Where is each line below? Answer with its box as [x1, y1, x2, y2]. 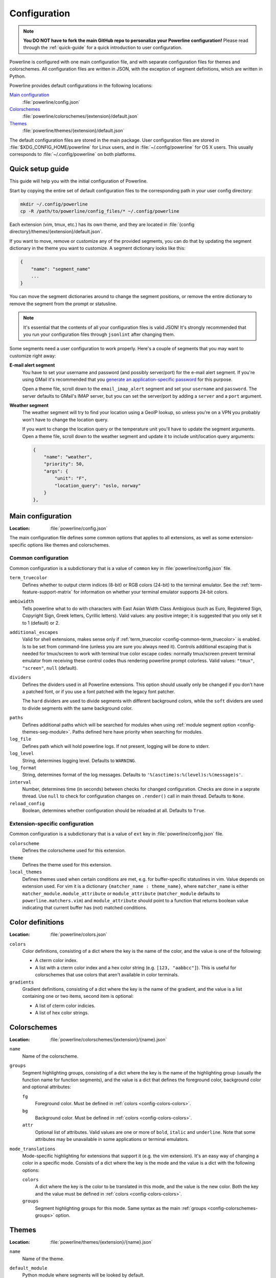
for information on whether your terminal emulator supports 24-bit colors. [73, 588, 228, 595]
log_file [9, 736, 32, 742]
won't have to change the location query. [22, 417, 109, 423]
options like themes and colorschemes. [27, 542, 110, 548]
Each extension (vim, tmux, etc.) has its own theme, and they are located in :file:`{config [9, 221, 195, 227]
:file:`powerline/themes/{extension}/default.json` [22, 128, 125, 134]
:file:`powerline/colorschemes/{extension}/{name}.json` [50, 1037, 167, 1043]
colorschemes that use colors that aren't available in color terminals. [35, 972, 179, 978]
